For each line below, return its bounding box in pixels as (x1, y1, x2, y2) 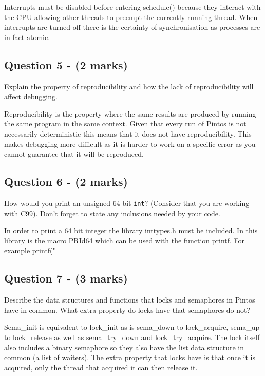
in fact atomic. (4, 31, 50, 42)
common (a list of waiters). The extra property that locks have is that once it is (4, 352, 255, 363)
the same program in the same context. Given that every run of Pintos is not (4, 118, 247, 129)
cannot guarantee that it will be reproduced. (4, 148, 144, 159)
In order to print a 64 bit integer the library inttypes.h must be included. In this (4, 225, 258, 236)
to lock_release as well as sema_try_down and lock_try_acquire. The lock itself (4, 331, 260, 342)
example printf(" (4, 245, 55, 256)
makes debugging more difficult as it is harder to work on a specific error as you (4, 138, 256, 149)
